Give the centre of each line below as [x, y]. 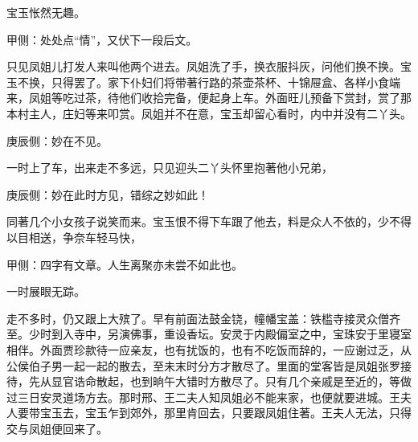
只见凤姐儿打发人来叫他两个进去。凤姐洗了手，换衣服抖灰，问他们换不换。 [203, 66]
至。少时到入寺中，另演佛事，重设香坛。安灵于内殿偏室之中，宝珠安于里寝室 [209, 334]
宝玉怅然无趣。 [46, 12]
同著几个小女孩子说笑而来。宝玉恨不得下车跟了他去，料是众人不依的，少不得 [209, 221]
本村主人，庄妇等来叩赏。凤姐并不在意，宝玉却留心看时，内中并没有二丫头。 [209, 113]
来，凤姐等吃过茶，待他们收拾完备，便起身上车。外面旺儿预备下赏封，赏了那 [209, 98]
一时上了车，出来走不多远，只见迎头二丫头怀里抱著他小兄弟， [170, 168]
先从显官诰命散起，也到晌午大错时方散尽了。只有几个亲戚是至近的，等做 [220, 381]
